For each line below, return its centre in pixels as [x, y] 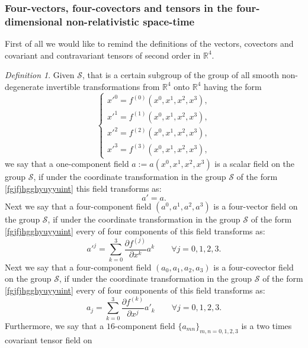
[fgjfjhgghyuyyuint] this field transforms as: [83, 188]
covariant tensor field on [49, 339]
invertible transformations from [103, 86]
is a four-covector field [254, 267]
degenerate [24, 86]
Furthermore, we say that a [54, 325]
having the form [233, 86]
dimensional [34, 21]
